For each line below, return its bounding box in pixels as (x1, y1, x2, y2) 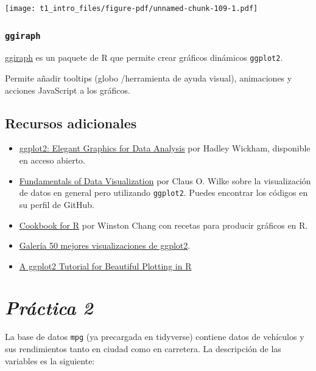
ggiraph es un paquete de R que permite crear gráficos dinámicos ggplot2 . (5, 51, 283, 64)
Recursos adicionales (5, 113, 137, 132)
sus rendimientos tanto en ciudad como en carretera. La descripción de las (5, 342, 281, 355)
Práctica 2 (5, 295, 93, 321)
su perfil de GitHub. (19, 198, 94, 210)
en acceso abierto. (19, 154, 86, 167)
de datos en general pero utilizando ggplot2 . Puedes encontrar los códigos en (19, 186, 308, 199)
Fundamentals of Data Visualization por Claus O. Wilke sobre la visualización (19, 174, 311, 187)
